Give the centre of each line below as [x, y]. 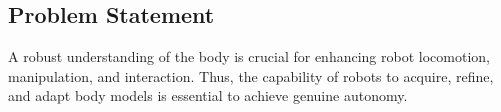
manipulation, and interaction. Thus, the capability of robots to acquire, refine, [251, 75]
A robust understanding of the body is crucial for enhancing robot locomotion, [249, 56]
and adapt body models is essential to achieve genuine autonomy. [208, 95]
